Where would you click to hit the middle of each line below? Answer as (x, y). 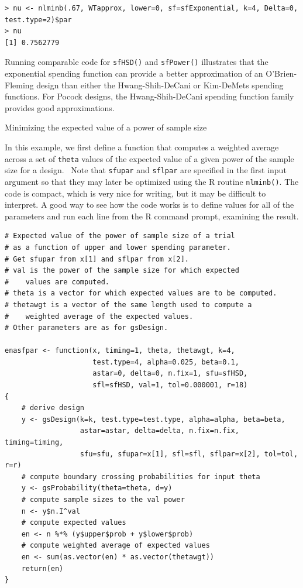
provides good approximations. (60, 107)
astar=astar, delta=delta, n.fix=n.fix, (159, 431)
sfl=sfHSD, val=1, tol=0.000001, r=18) (170, 385)
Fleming (19, 85)
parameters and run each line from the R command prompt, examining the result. (152, 216)
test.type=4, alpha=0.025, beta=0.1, (166, 362)
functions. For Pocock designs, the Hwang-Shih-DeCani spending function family (149, 96)
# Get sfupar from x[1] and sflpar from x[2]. (97, 259)
